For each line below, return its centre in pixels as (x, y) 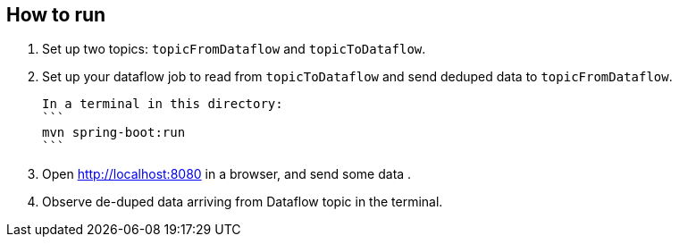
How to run (56, 15)
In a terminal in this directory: (163, 104)
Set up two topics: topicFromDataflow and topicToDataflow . (234, 49)
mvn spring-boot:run (114, 133)
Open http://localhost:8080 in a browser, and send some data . (227, 174)
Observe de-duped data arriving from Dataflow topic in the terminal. (243, 202)
